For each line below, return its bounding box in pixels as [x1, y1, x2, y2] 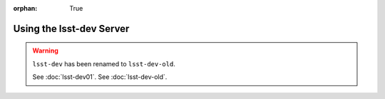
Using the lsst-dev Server [13, 22, 130, 35]
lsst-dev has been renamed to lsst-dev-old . [32, 59, 176, 68]
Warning [32, 46, 58, 55]
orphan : [13, 4, 38, 12]
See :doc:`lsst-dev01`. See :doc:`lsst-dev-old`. [32, 73, 168, 81]
